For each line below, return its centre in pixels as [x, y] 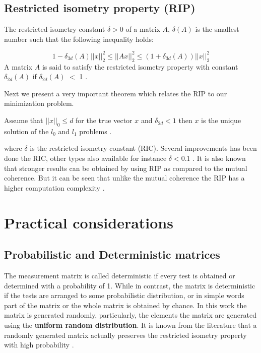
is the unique [221, 120]
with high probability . [39, 345]
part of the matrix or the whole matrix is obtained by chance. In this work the [125, 305]
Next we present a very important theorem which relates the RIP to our [116, 93]
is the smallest [217, 29]
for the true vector [104, 120]
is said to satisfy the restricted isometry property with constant [140, 66]
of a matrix [143, 29]
